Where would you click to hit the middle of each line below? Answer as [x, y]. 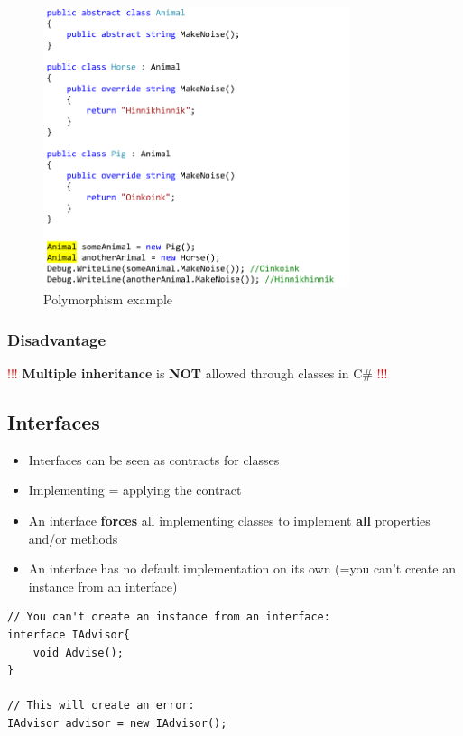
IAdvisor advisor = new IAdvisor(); [117, 723]
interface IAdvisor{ [69, 634]
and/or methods [73, 538]
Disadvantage [57, 339]
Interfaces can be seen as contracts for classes [154, 459]
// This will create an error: [101, 706]
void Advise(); [78, 652]
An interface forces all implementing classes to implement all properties [229, 520]
